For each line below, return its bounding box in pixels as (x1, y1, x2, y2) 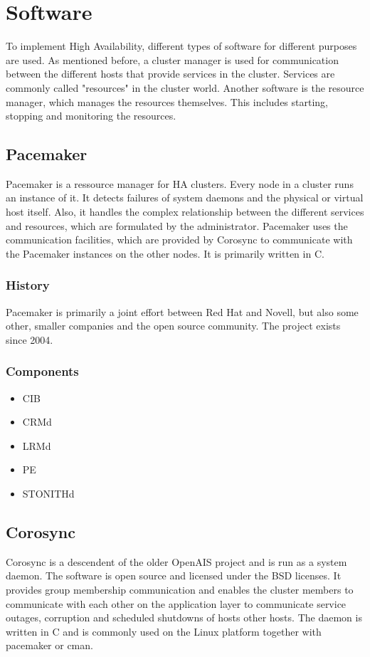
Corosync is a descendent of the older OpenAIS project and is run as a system (6, 554, 347, 569)
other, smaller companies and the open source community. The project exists (6, 318, 341, 333)
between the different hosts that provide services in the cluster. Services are (6, 66, 335, 81)
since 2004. (6, 332, 53, 347)
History (6, 276, 50, 294)
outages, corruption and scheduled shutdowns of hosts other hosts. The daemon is (6, 610, 362, 625)
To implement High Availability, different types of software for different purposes (6, 38, 357, 53)
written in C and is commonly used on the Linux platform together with (6, 624, 322, 638)
